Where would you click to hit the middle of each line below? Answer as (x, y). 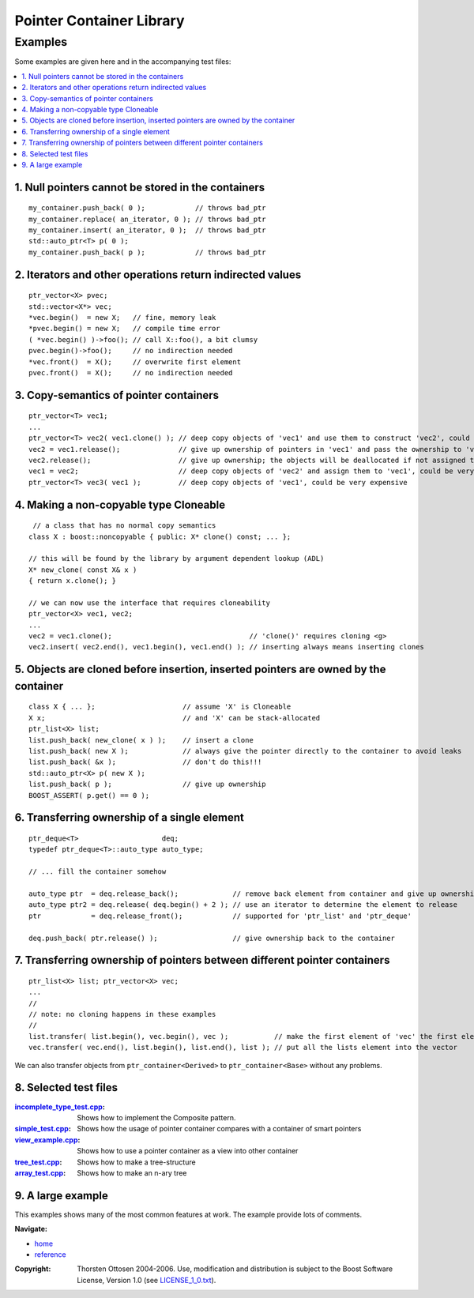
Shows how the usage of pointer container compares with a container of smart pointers (219, 1129)
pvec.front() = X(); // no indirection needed (131, 373)
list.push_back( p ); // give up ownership (147, 784)
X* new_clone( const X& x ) (83, 570)
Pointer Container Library (100, 21)
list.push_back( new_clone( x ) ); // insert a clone (141, 740)
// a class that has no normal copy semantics (124, 526)
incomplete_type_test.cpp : (60, 1107)
